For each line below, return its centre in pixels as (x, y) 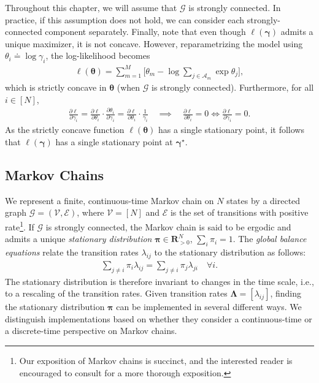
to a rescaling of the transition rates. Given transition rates (116, 293)
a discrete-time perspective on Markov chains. (91, 331)
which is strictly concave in (56, 87)
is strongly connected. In (235, 7)
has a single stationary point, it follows (231, 130)
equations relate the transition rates (72, 252)
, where (90, 212)
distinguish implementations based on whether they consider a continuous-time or (159, 318)
